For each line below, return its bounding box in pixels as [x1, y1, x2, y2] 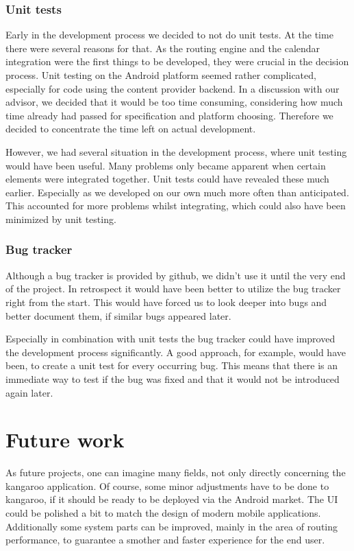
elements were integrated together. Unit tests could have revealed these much [5, 172, 329, 186]
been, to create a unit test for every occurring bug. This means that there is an [5, 358, 338, 373]
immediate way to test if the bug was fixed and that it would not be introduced [5, 371, 340, 386]
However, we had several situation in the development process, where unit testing [5, 144, 347, 159]
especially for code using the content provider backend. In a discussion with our [5, 81, 340, 95]
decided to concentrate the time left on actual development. [5, 121, 256, 136]
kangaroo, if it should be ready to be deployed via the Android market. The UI [5, 492, 338, 506]
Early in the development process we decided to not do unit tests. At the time [5, 27, 333, 42]
